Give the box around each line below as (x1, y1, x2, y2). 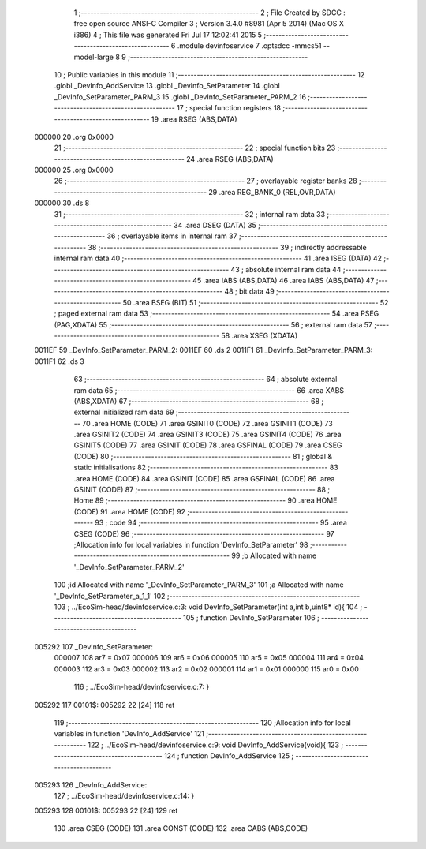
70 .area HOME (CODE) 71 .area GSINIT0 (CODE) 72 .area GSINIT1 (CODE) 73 (81, 418, 333, 428)
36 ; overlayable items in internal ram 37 (106, 231, 237, 241)
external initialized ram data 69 (73, 407, 174, 417)
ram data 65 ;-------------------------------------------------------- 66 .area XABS (73, 385, 345, 395)
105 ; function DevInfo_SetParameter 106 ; (182, 613, 319, 623)
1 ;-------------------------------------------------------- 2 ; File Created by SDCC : (73, 8, 346, 17)
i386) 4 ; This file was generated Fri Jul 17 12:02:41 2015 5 (73, 30, 263, 39)
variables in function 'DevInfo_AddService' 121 (54, 729, 205, 739)
